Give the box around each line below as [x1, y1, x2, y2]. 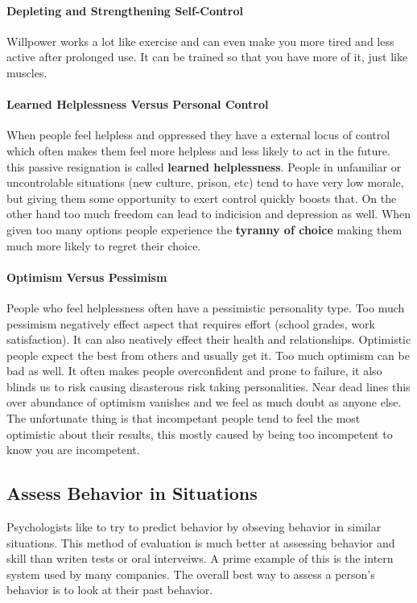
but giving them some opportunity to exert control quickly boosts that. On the [6, 189, 397, 206]
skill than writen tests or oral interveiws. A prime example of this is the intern [6, 550, 394, 567]
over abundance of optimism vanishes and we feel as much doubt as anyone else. [6, 394, 402, 411]
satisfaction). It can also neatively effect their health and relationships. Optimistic [6, 331, 411, 348]
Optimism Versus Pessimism [6, 268, 167, 285]
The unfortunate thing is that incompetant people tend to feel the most [6, 410, 361, 427]
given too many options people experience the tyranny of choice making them [6, 221, 403, 237]
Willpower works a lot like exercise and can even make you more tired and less [6, 32, 394, 49]
